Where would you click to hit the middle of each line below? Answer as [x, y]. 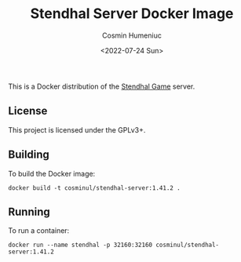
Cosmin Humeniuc [132, 35]
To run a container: [39, 231]
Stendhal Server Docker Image [132, 14]
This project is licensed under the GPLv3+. [77, 129]
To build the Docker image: [52, 173]
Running [29, 211]
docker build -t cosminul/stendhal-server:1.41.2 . [94, 188]
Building [29, 155]
